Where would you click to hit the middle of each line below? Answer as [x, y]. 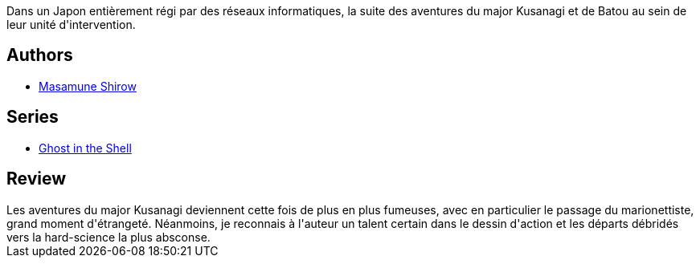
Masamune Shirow [88, 86]
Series [33, 117]
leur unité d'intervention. [71, 24]
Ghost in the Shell [85, 148]
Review [37, 179]
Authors [40, 55]
